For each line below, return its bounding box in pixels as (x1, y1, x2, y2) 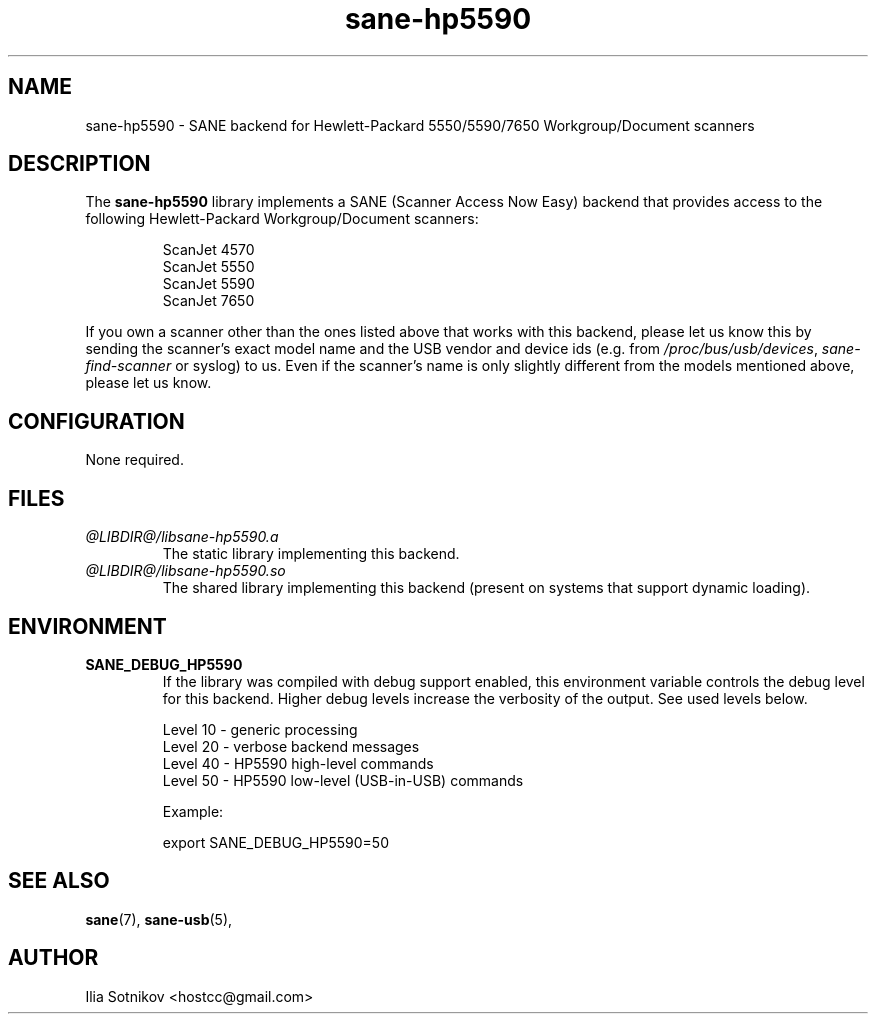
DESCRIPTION (8, 151, 151, 177)
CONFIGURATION (8, 408, 185, 434)
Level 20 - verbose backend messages (162, 737, 420, 755)
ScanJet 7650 (162, 292, 255, 310)
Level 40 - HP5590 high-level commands (162, 754, 434, 772)
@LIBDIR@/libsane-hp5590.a (85, 528, 279, 546)
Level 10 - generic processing (162, 720, 358, 738)
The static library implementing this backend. (162, 545, 460, 563)
